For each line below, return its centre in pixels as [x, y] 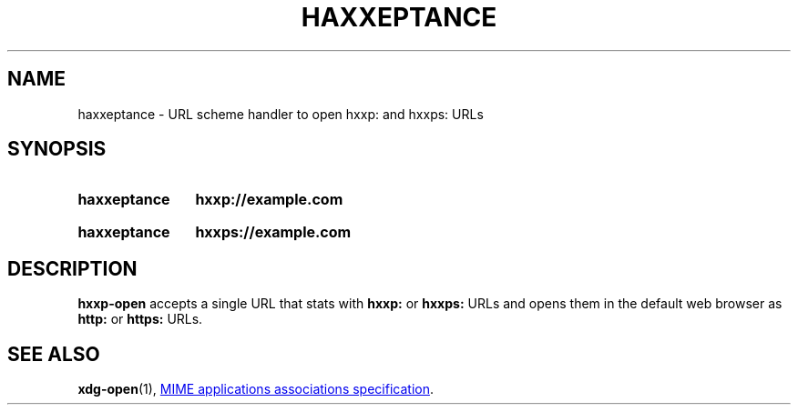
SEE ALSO [54, 354]
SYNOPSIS [57, 149]
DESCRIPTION [72, 268]
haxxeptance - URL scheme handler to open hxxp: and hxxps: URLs [281, 114]
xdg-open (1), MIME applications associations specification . [256, 389]
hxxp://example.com [269, 200]
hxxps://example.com [273, 232]
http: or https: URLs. [140, 319]
